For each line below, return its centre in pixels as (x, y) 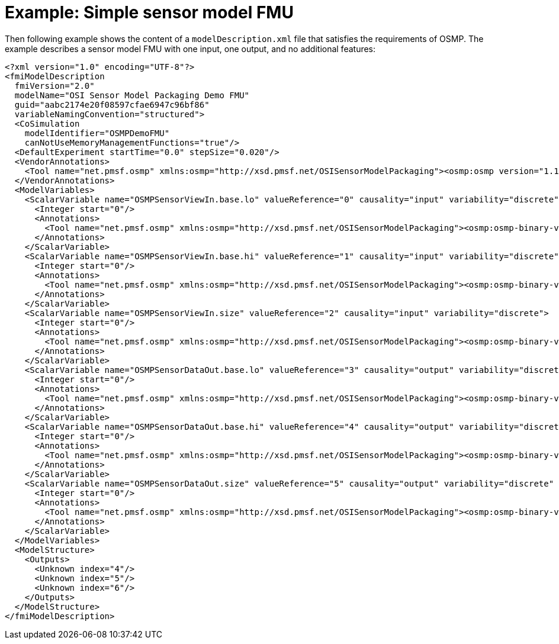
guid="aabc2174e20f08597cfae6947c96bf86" (112, 104)
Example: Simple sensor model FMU (149, 12)
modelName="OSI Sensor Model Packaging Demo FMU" (132, 95)
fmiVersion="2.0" (54, 86)
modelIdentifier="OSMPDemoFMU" (97, 133)
